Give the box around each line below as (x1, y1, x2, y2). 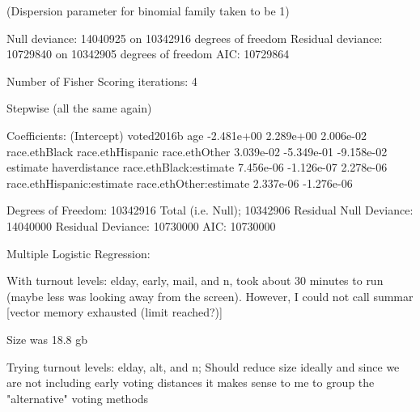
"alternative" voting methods (6, 389, 149, 406)
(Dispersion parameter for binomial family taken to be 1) (6, 2, 290, 19)
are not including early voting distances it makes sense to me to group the (6, 374, 375, 391)
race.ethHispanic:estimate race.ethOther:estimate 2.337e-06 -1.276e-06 (6, 174, 353, 191)
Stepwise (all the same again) (6, 100, 152, 117)
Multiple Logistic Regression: (6, 244, 151, 261)
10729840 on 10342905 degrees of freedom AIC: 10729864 (6, 45, 290, 62)
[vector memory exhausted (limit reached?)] (6, 304, 223, 321)
